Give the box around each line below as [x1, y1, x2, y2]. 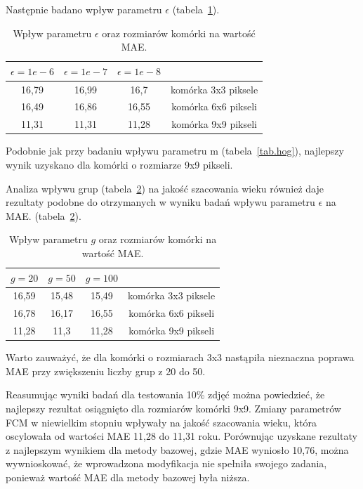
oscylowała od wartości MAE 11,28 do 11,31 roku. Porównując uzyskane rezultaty [6, 429, 357, 443]
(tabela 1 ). [172, 2, 220, 16]
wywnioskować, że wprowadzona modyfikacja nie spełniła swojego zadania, [6, 456, 327, 471]
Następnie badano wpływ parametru [6, 2, 162, 16]
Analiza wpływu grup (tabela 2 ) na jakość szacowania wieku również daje [6, 181, 324, 195]
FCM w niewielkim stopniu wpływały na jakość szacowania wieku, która [6, 415, 317, 429]
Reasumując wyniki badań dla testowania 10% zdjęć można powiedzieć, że [6, 387, 325, 402]
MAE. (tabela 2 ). [6, 208, 81, 223]
